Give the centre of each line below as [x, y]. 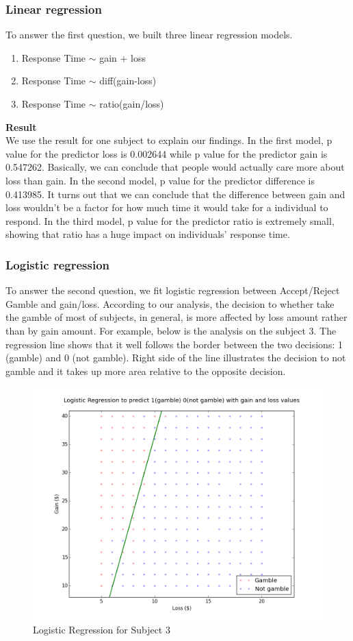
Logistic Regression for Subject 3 [102, 630]
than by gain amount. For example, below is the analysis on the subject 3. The [171, 330]
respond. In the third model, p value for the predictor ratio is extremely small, [170, 220]
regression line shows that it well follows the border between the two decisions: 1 [174, 344]
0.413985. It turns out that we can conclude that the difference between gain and [175, 194]
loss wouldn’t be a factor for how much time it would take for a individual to [167, 207]
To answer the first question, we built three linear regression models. [149, 35]
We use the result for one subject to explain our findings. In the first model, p [169, 140]
